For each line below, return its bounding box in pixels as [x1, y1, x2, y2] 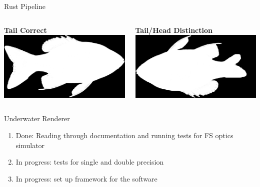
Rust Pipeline [4, 1, 45, 11]
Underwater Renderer [4, 113, 70, 124]
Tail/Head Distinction [135, 24, 212, 35]
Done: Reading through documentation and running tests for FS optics [15, 130, 233, 141]
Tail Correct [4, 24, 47, 35]
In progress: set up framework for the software [15, 173, 157, 184]
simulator [15, 140, 45, 150]
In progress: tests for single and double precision [15, 157, 164, 167]
